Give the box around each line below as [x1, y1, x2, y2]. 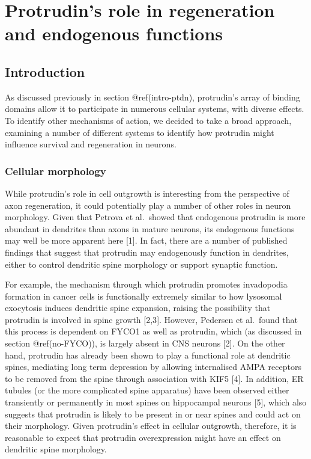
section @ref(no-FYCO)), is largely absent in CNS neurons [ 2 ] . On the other [5, 337, 285, 350]
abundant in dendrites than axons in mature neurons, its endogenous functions [5, 222, 295, 235]
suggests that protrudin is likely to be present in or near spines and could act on [5, 407, 301, 420]
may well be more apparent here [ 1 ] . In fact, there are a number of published [5, 234, 288, 247]
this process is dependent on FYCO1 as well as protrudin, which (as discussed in [5, 325, 302, 337]
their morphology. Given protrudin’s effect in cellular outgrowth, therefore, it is [5, 419, 297, 432]
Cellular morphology [5, 163, 106, 178]
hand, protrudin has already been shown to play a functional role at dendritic [5, 348, 291, 361]
